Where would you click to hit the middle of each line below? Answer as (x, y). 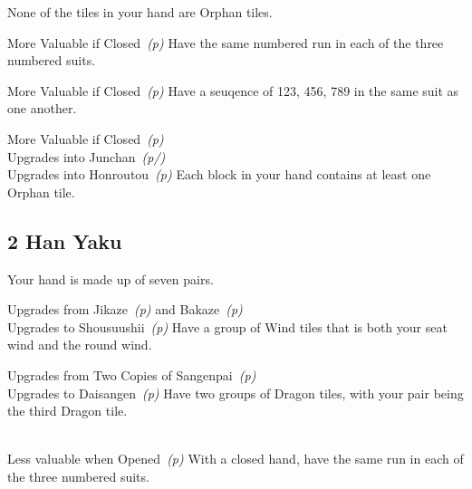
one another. (42, 108)
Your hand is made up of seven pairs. (111, 278)
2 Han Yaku (65, 240)
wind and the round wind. (80, 345)
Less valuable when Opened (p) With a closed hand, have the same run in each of (236, 459)
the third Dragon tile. (67, 411)
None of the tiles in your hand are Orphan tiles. (140, 12)
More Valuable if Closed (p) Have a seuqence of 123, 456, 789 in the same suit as (233, 90)
